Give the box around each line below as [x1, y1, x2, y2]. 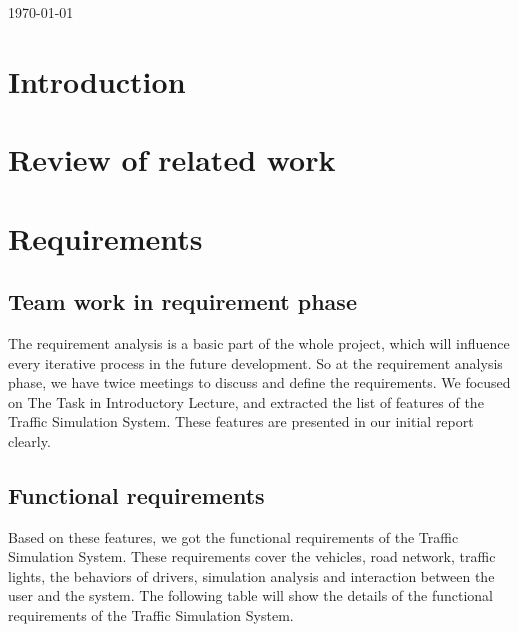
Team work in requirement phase [8, 286, 357, 317]
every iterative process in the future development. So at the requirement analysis [8, 352, 503, 373]
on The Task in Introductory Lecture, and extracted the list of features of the [8, 391, 484, 412]
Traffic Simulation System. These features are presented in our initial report [8, 411, 474, 432]
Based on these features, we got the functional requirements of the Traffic [8, 526, 459, 547]
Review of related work [8, 139, 336, 180]
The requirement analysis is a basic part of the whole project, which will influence [8, 332, 510, 353]
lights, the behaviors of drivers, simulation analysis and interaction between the [8, 565, 495, 586]
